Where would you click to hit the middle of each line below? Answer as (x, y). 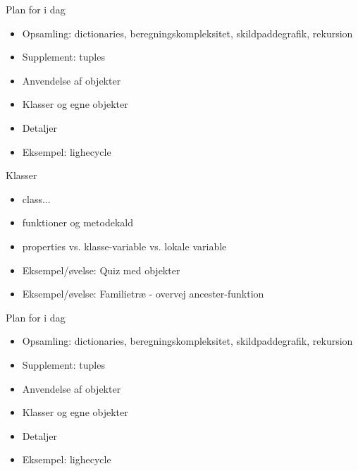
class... (36, 198)
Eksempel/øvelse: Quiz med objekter (101, 270)
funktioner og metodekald (78, 222)
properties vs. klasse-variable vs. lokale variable (124, 246)
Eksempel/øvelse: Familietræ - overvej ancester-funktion (143, 294)
